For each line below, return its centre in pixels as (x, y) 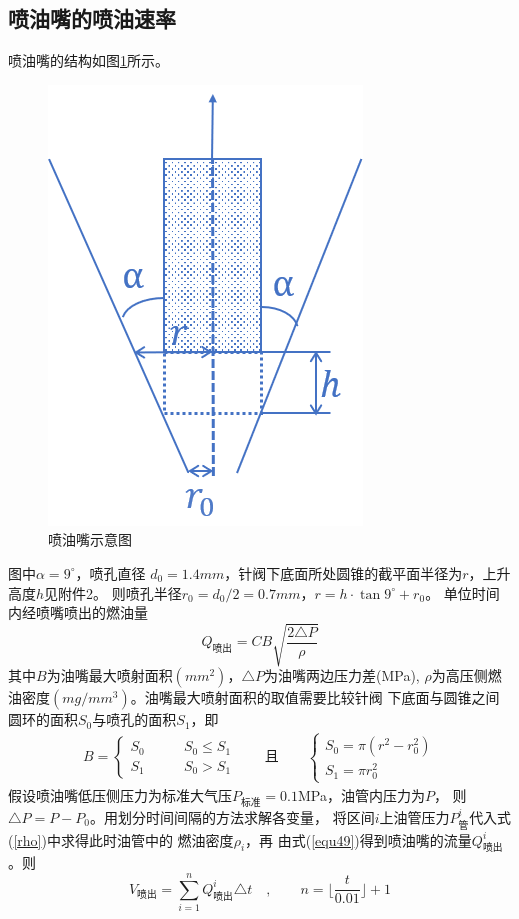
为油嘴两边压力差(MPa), (341, 675)
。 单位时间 (462, 592)
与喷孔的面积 (134, 719)
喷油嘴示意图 (90, 539)
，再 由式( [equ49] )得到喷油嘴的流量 (358, 839)
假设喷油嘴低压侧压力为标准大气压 (120, 794)
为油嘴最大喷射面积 (109, 675)
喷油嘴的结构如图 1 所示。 (88, 60)
